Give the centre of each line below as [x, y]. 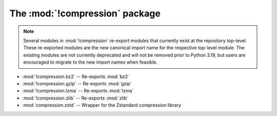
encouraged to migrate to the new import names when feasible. [90, 62]
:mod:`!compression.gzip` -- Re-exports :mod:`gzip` [77, 83]
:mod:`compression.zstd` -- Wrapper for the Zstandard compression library [102, 105]
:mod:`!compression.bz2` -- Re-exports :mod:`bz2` [76, 76]
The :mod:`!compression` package [85, 13]
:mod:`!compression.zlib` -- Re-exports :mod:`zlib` [75, 98]
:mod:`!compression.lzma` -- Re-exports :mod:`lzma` [78, 91]
